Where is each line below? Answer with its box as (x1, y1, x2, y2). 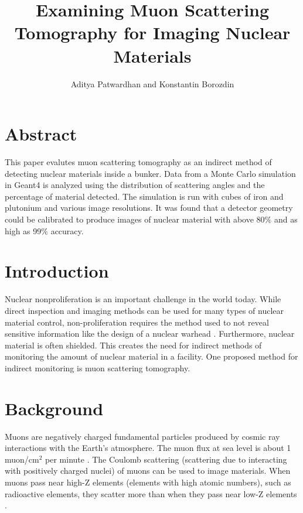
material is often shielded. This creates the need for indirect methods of (5, 338, 262, 351)
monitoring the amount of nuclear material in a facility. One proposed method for (5, 350, 298, 362)
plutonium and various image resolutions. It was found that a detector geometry (5, 201, 293, 214)
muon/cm (5, 453, 39, 465)
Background (5, 396, 104, 420)
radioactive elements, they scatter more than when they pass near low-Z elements (5, 487, 297, 500)
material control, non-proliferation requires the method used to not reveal (5, 316, 269, 328)
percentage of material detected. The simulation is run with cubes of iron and (5, 190, 284, 202)
